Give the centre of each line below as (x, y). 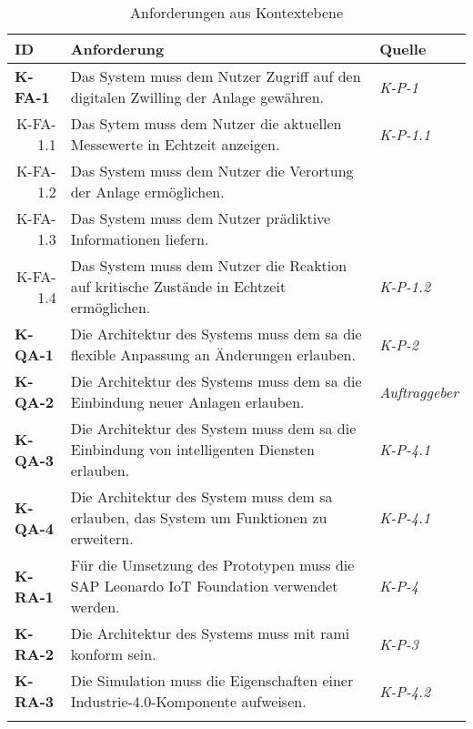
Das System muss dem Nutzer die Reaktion (209, 265)
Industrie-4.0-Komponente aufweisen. (188, 701)
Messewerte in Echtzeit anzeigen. (175, 144)
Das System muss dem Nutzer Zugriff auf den (216, 76)
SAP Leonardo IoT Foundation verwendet (204, 586)
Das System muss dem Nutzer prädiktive (201, 218)
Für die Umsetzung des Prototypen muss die (212, 565)
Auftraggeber (419, 391)
